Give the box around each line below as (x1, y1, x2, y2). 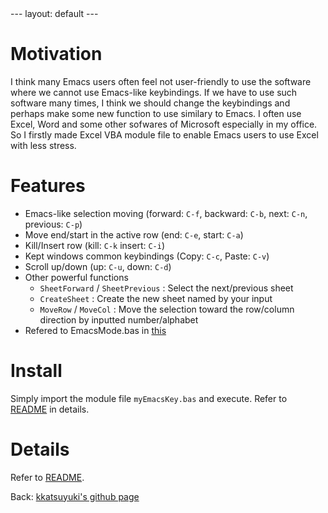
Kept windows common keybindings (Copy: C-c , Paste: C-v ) (24, 250, 270, 262)
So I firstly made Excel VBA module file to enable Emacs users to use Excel (10, 128, 319, 141)
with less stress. (10, 139, 77, 151)
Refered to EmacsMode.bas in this (24, 324, 167, 336)
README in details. (10, 403, 90, 415)
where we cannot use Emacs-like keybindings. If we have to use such (10, 86, 298, 98)
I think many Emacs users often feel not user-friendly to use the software (10, 75, 312, 87)
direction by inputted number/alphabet (39, 313, 199, 326)
